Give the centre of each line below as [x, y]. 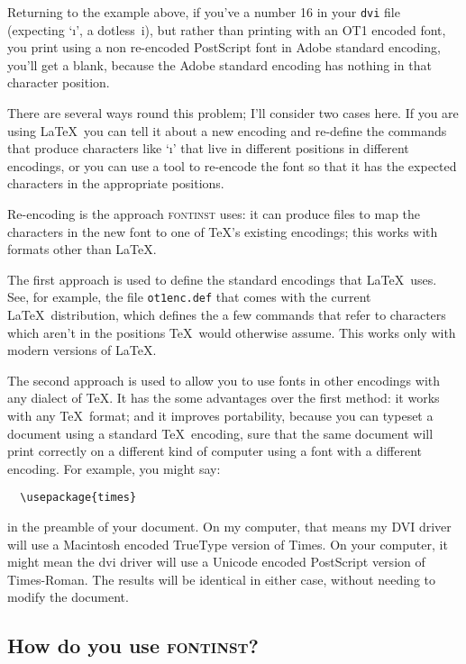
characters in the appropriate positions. [116, 183]
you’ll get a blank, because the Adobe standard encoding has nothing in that [219, 64]
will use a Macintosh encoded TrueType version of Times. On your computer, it [228, 544]
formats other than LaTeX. [82, 249]
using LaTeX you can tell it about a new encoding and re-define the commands [227, 130]
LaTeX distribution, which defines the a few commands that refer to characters [227, 315]
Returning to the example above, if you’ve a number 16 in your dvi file [204, 12]
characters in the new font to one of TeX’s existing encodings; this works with [223, 231]
